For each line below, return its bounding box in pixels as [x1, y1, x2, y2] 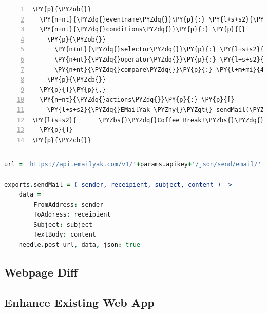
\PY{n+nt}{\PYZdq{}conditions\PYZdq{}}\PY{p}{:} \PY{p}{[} [40, 26, 246, 33]
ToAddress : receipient [33, 211, 111, 219]
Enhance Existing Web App [4, 294, 155, 310]
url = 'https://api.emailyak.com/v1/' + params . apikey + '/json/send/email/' [4, 161, 262, 168]
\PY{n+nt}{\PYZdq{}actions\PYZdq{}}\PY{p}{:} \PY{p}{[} [40, 96, 235, 104]
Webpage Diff [4, 264, 78, 280]
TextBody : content [33, 231, 96, 239]
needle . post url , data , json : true [18, 241, 140, 249]
